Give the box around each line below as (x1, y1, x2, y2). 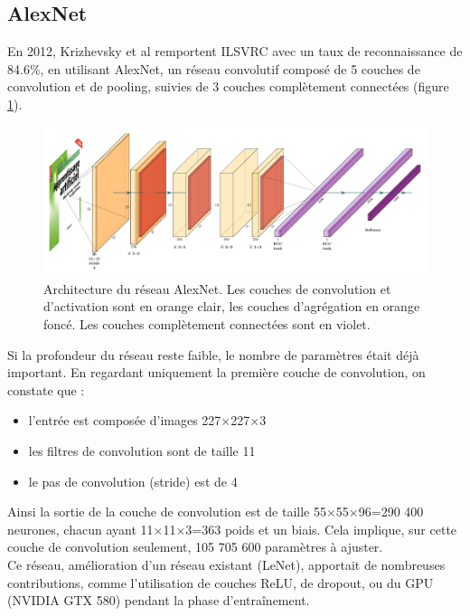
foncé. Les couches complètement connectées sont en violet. (43, 314, 371, 333)
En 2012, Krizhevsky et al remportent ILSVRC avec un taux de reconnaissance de (7, 42, 463, 61)
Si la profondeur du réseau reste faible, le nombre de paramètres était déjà (7, 345, 419, 364)
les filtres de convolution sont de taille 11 (28, 441, 256, 460)
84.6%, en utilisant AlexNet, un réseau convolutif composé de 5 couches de (7, 59, 420, 78)
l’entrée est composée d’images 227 (28, 411, 221, 430)
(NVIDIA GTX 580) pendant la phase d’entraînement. (7, 591, 310, 610)
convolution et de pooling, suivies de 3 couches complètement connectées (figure (7, 77, 449, 96)
